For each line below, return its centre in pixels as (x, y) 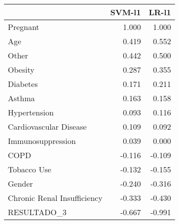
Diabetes (23, 84)
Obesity (21, 70)
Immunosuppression (42, 141)
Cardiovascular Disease (47, 126)
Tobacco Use (30, 169)
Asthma (21, 98)
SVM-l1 (126, 12)
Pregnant (24, 27)
